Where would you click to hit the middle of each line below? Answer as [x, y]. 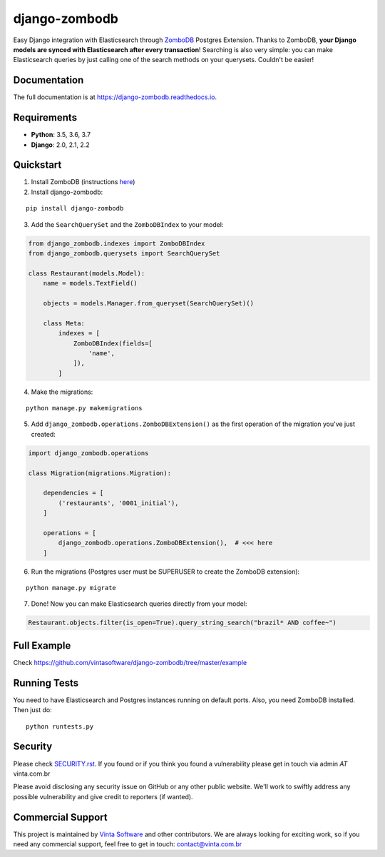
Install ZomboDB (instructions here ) [83, 182]
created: [43, 434]
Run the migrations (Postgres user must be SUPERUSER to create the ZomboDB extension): [165, 572]
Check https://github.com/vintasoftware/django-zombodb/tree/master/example [130, 662]
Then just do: [33, 710]
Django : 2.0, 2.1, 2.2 [60, 144]
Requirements [45, 118]
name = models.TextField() [91, 283]
